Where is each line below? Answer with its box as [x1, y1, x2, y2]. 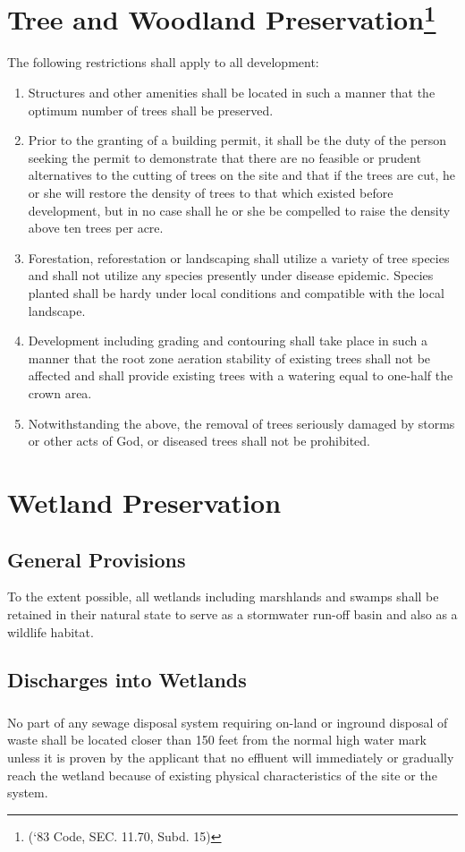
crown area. [28, 383, 92, 402]
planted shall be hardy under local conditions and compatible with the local [28, 283, 444, 302]
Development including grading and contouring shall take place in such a [28, 331, 427, 350]
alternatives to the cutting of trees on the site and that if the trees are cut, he [28, 166, 455, 184]
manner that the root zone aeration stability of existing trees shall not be [28, 348, 431, 367]
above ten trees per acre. [28, 218, 164, 237]
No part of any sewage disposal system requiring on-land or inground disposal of [7, 712, 448, 731]
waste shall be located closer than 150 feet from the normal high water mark [7, 730, 427, 749]
